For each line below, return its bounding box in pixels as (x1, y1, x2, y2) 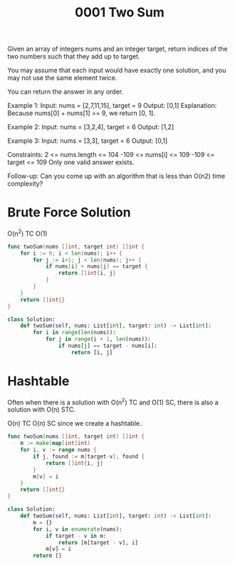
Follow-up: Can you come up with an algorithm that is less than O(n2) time (7, 172, 226, 181)
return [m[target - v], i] (58, 539, 139, 546)
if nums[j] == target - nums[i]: (58, 342, 158, 350)
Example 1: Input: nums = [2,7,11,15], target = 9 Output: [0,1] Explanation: (7, 101, 217, 110)
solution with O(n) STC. (7, 405, 76, 414)
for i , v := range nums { (20, 446, 98, 454)
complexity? (7, 179, 43, 188)
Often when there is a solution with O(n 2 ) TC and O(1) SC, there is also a (7, 396, 219, 406)
